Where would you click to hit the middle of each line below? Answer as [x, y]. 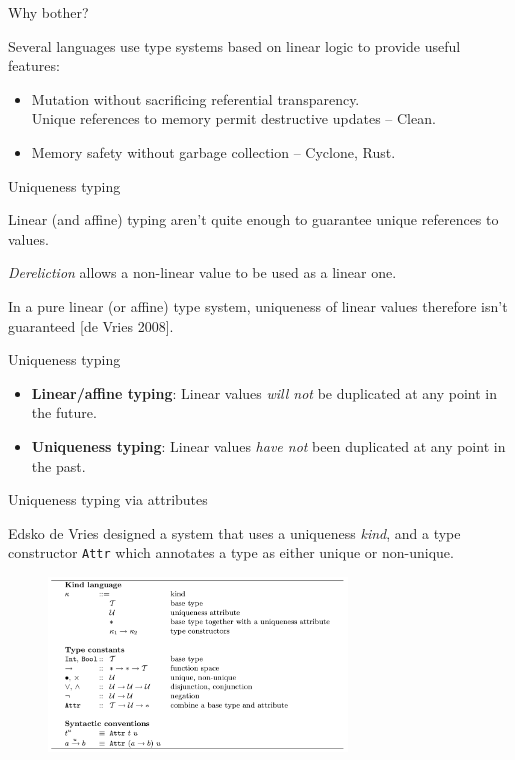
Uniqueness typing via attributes [108, 499]
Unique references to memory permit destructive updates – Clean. [233, 118]
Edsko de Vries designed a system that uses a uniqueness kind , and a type [234, 532]
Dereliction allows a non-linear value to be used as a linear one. [202, 272]
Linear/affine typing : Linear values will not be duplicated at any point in [264, 392]
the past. [58, 465]
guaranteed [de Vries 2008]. [91, 325]
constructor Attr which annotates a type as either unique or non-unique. [231, 552]
